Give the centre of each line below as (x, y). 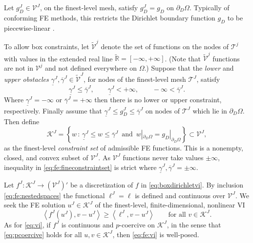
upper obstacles (26, 79)
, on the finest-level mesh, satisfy (89, 7)
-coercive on (137, 224)
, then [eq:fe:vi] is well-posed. (156, 234)
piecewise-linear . (29, 28)
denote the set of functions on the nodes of (165, 46)
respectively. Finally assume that (53, 110)
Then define (22, 121)
